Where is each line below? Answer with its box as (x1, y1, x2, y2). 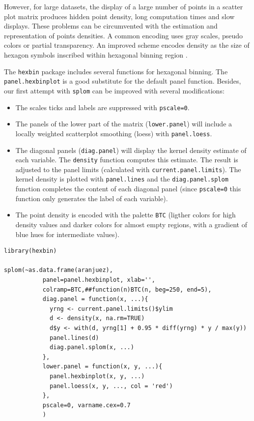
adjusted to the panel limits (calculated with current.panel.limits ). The (15, 164, 241, 174)
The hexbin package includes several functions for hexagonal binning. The (4, 66, 228, 76)
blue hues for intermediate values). (15, 229, 119, 239)
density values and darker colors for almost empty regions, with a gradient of (15, 219, 247, 230)
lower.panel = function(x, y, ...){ (42, 363, 163, 370)
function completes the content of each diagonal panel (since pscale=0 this (15, 183, 241, 194)
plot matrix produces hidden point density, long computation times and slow (4, 11, 235, 21)
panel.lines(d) (50, 334, 99, 341)
